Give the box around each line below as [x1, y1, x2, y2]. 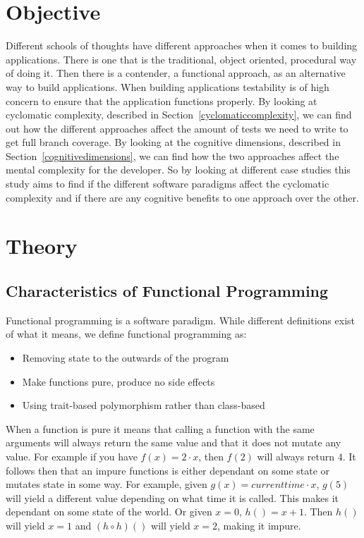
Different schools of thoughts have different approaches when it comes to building [6, 38, 358, 53]
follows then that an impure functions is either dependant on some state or [6, 463, 330, 477]
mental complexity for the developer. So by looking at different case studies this [6, 162, 351, 177]
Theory [6, 231, 78, 260]
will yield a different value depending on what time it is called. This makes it [6, 490, 339, 505]
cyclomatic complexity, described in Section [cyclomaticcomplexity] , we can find [6, 107, 352, 122]
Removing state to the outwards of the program [22, 350, 229, 365]
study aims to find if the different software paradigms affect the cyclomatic [6, 176, 329, 191]
